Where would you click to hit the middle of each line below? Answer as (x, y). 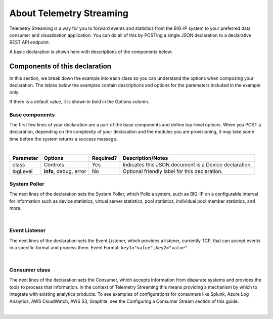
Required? (104, 158)
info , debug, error (65, 171)
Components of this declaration (60, 66)
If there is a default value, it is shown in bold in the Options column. (79, 102)
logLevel (22, 171)
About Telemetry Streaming (69, 13)
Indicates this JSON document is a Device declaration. (187, 164)
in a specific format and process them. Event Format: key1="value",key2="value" (99, 247)
